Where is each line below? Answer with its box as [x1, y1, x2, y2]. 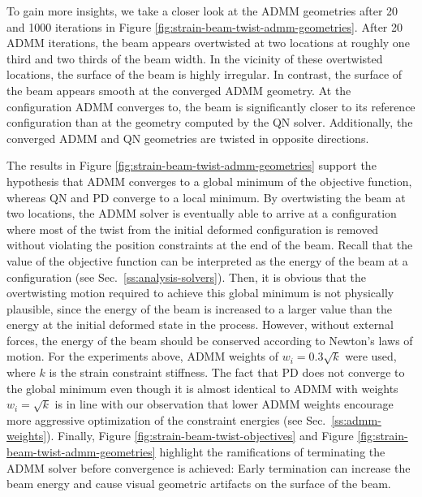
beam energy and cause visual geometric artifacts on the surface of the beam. [6, 475, 391, 492]
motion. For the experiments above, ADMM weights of [6, 348, 279, 365]
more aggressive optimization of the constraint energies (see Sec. [6, 411, 326, 428]
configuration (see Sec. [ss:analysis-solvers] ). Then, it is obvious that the [6, 268, 366, 285]
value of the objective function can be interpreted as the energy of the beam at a [6, 252, 408, 269]
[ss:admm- [331, 411, 381, 428]
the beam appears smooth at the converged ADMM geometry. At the [6, 81, 351, 98]
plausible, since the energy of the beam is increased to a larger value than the [6, 300, 392, 317]
